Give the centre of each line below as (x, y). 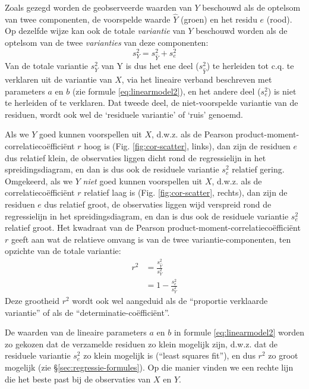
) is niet (282, 91)
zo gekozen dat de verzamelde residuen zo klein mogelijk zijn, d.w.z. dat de (141, 343)
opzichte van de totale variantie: (63, 251)
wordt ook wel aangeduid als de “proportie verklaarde (170, 301)
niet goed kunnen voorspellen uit (143, 181)
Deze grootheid (32, 301)
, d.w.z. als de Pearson (192, 134)
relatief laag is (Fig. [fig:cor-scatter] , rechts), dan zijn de (186, 192)
